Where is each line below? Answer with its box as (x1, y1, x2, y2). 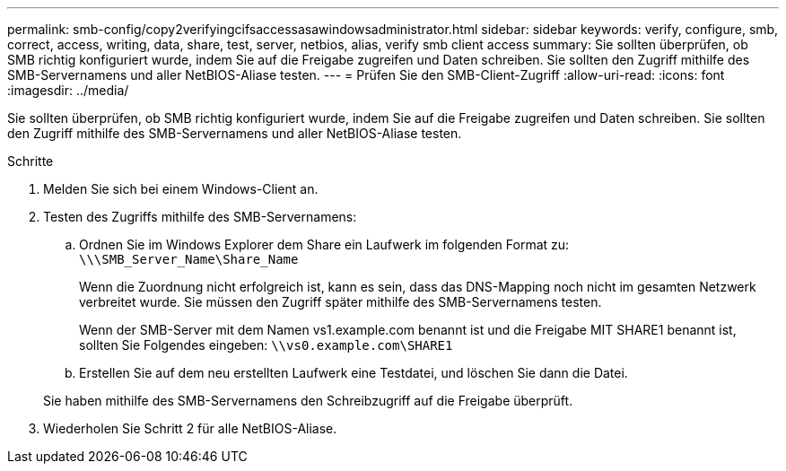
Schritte (7, 153, 54, 169)
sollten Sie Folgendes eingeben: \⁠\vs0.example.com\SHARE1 (79, 337, 453, 353)
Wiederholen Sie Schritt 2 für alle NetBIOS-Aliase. (43, 421, 337, 436)
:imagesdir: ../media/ (7, 83, 129, 98)
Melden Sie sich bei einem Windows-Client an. (43, 181, 319, 196)
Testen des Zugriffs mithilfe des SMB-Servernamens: (43, 209, 357, 224)
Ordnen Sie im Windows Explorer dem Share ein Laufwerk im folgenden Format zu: (79, 237, 570, 252)
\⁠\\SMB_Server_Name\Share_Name (79, 252, 299, 266)
